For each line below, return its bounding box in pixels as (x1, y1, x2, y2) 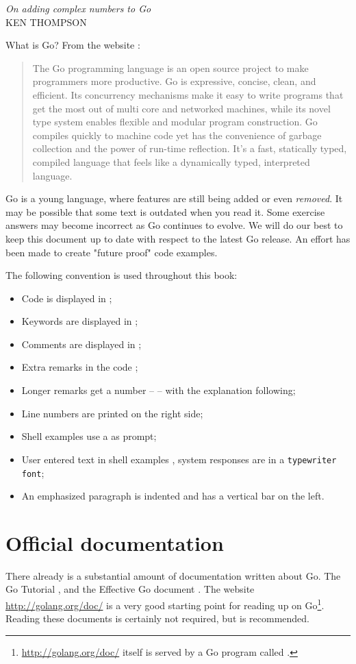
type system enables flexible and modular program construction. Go (32, 114, 318, 129)
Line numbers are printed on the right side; (21, 406, 203, 420)
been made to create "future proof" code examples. (5, 245, 218, 259)
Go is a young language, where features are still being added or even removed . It (5, 191, 343, 206)
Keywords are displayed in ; (21, 314, 138, 328)
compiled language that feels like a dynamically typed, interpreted (32, 154, 310, 169)
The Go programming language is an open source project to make (32, 60, 309, 75)
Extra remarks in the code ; (21, 360, 138, 374)
